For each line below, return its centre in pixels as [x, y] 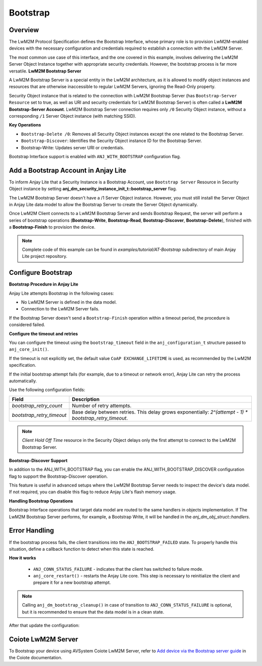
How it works [23, 558]
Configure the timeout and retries [43, 334]
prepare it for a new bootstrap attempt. [72, 583]
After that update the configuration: [44, 626]
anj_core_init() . [29, 349]
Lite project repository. [45, 256]
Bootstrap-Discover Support [38, 460]
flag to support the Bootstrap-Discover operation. [58, 476]
